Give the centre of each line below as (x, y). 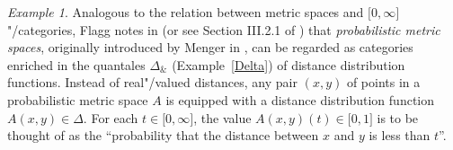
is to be (398, 117)
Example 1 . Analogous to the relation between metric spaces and (186, 12)
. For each (111, 117)
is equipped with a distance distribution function (300, 99)
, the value (222, 117)
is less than (400, 135)
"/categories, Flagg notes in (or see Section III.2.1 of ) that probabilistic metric (224, 29)
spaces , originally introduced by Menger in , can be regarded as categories (210, 47)
